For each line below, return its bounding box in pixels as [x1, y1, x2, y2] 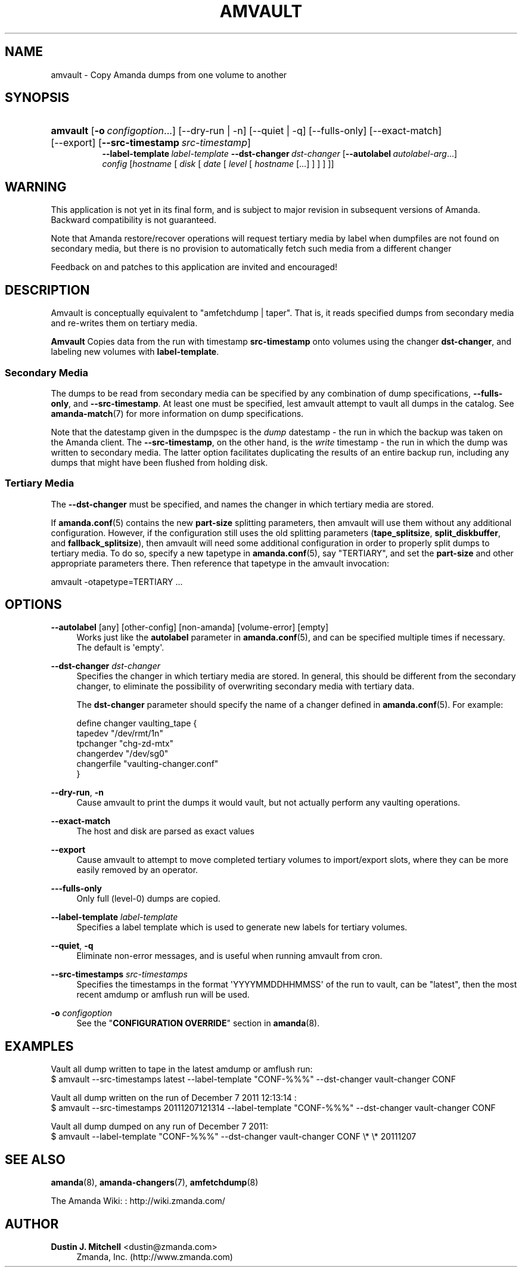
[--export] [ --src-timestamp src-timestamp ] [51, 137, 251, 149]
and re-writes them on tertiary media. [51, 318, 198, 329]
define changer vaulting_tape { [76, 718, 197, 729]
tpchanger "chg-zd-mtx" [76, 738, 174, 749]
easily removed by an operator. [76, 865, 198, 875]
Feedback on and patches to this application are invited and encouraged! [51, 262, 337, 273]
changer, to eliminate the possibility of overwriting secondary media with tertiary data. [76, 681, 415, 692]
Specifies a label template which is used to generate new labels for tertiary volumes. [76, 922, 408, 933]
